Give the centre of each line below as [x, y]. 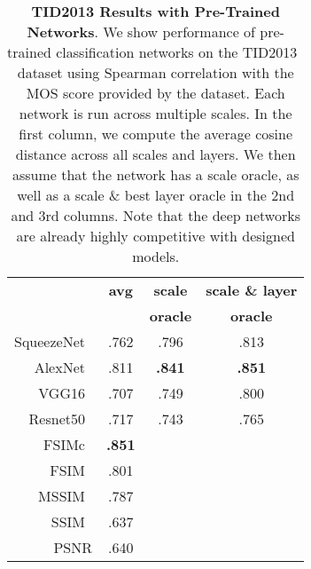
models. [156, 256]
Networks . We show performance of [141, 32]
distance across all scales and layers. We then [155, 154]
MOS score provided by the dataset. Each [155, 93]
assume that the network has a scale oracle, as [155, 174]
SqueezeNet [50, 341]
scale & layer [252, 290]
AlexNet [59, 367]
